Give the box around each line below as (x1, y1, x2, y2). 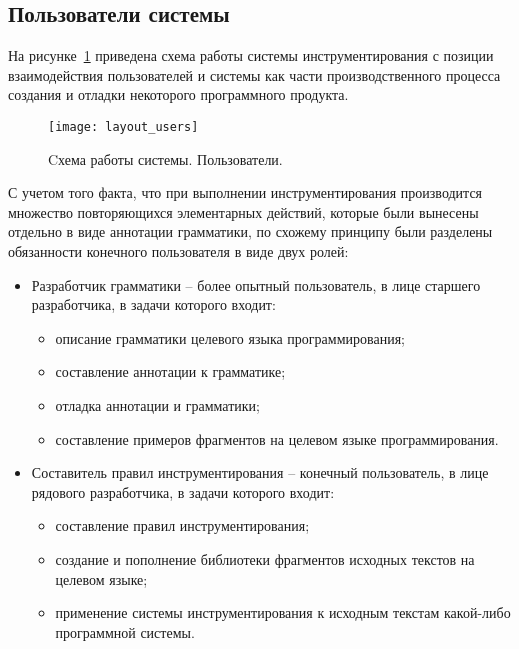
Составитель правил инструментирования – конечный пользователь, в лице (31, 462, 489, 483)
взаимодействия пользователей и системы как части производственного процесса (8, 64, 501, 85)
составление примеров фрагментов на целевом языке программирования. (55, 428, 499, 449)
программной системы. (55, 621, 195, 642)
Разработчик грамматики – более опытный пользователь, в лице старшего (31, 274, 481, 295)
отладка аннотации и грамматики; (55, 394, 261, 415)
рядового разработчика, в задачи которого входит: (31, 481, 335, 502)
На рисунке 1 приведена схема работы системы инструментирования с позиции (8, 45, 494, 66)
